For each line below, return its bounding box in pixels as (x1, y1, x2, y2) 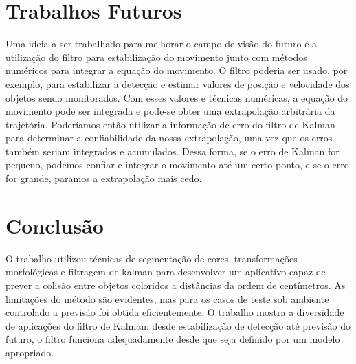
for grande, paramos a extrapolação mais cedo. (5, 171, 202, 185)
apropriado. (5, 345, 54, 359)
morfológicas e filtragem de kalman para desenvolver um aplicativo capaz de (5, 264, 326, 279)
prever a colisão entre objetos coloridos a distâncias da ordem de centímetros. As (5, 277, 346, 292)
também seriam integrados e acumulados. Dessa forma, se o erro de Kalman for (5, 144, 340, 158)
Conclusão (5, 211, 104, 239)
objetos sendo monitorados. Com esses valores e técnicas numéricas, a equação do (5, 90, 348, 104)
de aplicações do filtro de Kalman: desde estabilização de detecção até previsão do (5, 318, 351, 332)
